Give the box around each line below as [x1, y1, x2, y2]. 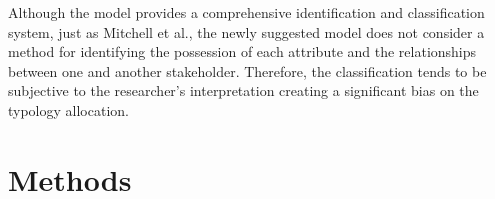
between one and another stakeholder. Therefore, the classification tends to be [8, 60, 487, 81]
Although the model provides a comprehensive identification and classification [8, 2, 485, 22]
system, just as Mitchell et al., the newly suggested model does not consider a [8, 21, 485, 42]
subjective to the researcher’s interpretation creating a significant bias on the [8, 80, 479, 101]
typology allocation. [8, 99, 129, 120]
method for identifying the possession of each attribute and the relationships [8, 41, 477, 62]
